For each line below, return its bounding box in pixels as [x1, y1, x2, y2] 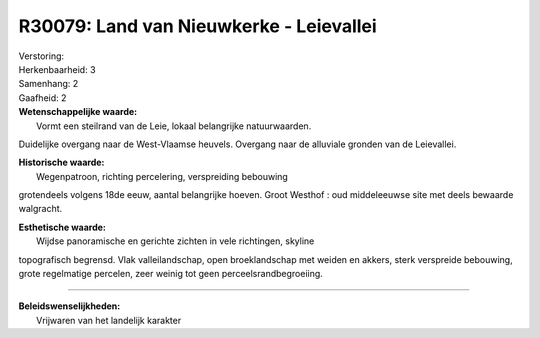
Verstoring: [18, 50, 65, 62]
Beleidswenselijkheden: [18, 300, 121, 312]
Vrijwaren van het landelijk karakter [36, 314, 182, 326]
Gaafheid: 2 [18, 91, 67, 104]
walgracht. [18, 203, 63, 215]
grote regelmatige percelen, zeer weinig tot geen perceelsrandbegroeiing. [18, 268, 324, 280]
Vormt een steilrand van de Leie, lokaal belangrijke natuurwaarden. [36, 120, 312, 132]
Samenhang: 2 [18, 78, 79, 90]
